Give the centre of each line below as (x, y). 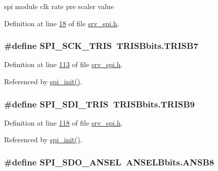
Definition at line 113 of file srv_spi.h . (63, 64)
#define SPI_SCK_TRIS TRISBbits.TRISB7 (101, 46)
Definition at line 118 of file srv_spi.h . (63, 122)
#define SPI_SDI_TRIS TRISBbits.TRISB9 (100, 104)
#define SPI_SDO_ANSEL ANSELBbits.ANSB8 (109, 162)
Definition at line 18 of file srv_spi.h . (62, 23)
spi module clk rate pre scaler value (59, 6)
